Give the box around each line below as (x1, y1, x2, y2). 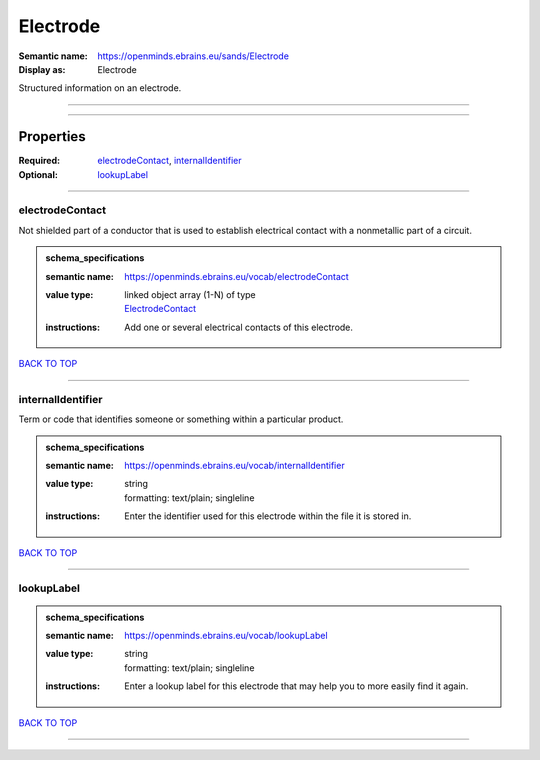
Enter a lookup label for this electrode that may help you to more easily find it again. (124, 680, 469, 692)
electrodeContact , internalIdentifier (97, 155, 242, 167)
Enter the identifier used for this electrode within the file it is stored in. (124, 510, 412, 522)
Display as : (18, 63, 66, 75)
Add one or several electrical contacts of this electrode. (124, 321, 354, 333)
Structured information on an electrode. (18, 82, 182, 94)
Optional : (18, 168, 59, 180)
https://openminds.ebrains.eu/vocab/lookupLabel (124, 629, 329, 641)
